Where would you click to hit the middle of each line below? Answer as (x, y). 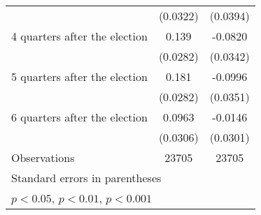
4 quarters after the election (79, 36)
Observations (43, 157)
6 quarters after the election (79, 117)
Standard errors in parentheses (86, 178)
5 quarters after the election (79, 76)
